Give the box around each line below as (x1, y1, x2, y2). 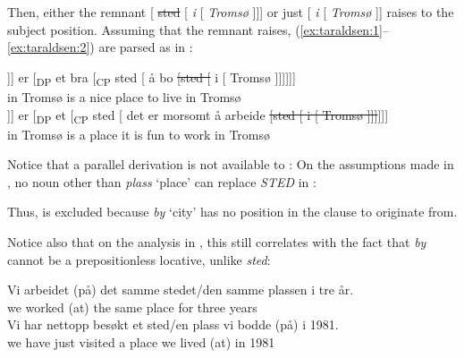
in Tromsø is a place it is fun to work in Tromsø (7, 124, 271, 143)
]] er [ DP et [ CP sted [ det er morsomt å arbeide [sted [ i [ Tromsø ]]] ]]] (7, 105, 389, 126)
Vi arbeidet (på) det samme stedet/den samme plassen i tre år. (7, 280, 354, 299)
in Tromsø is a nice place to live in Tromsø (7, 87, 241, 106)
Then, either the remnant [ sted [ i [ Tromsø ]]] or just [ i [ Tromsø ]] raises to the (7, 3, 454, 21)
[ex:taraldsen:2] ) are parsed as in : (7, 38, 193, 56)
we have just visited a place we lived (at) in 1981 (7, 332, 275, 351)
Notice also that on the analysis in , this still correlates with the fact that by (7, 233, 426, 251)
